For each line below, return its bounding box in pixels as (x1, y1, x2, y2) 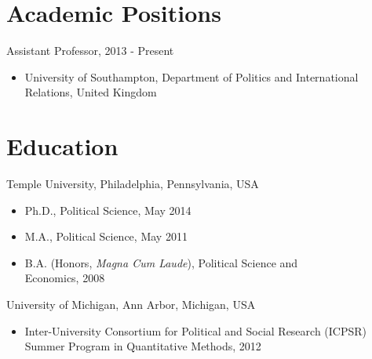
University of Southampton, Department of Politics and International (24, 68, 359, 85)
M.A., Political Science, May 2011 (24, 228, 188, 245)
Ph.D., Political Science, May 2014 (24, 201, 191, 218)
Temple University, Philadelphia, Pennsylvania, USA (6, 176, 259, 192)
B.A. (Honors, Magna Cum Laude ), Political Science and (24, 254, 298, 270)
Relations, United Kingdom (24, 84, 157, 100)
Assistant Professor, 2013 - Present (6, 42, 174, 59)
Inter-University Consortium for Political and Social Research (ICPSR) (24, 322, 367, 339)
